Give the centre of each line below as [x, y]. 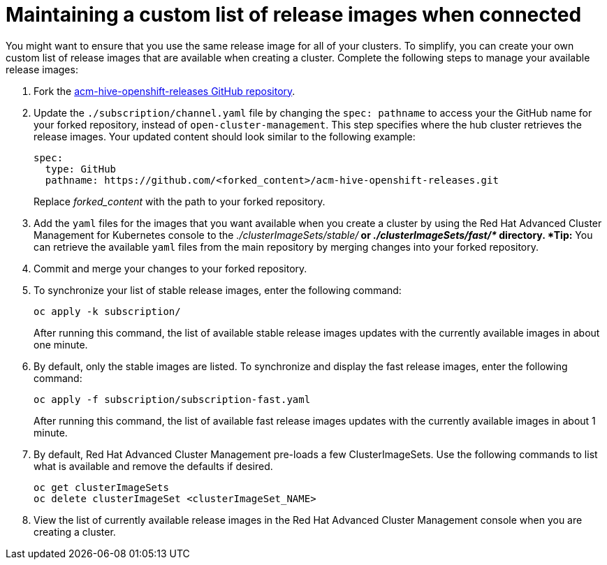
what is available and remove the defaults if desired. [153, 466]
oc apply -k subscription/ [107, 311]
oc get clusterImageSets [101, 487]
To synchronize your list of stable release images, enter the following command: [218, 290]
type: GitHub [81, 169]
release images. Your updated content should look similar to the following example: [225, 136]
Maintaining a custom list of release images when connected [294, 15]
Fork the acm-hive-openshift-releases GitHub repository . [164, 91]
